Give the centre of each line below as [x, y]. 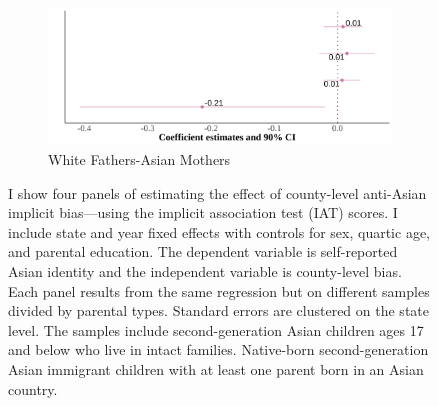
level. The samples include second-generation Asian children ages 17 [216, 329]
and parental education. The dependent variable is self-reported [203, 251]
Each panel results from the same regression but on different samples [219, 290]
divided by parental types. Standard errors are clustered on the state [218, 310]
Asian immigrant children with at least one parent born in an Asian [216, 368]
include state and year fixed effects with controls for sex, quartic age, [219, 231]
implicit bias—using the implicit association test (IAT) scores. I [203, 212]
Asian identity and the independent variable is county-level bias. [205, 270]
